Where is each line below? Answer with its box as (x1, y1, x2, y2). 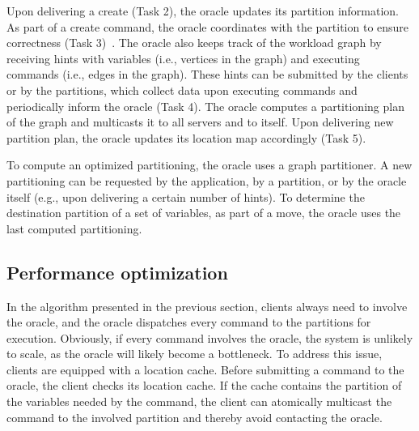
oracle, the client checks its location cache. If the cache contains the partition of (6, 377, 402, 394)
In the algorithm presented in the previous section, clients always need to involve (6, 297, 408, 314)
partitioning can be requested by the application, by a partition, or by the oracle (6, 172, 407, 189)
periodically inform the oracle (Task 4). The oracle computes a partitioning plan (6, 97, 404, 114)
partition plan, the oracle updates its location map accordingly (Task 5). (6, 129, 366, 146)
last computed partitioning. (6, 220, 142, 237)
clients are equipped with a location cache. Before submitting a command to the (6, 361, 404, 378)
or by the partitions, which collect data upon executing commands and (6, 81, 358, 98)
